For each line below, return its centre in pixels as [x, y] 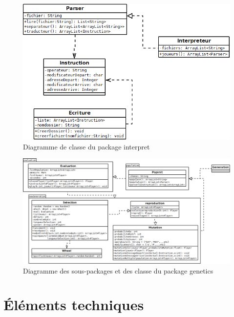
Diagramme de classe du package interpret [86, 146]
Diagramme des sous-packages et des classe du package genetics [118, 271]
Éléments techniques [74, 304]
